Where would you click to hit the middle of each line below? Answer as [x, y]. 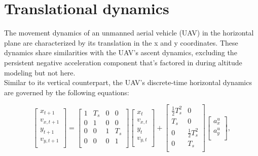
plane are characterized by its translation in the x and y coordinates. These [121, 42]
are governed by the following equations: [67, 92]
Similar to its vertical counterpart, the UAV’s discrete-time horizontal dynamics [128, 82]
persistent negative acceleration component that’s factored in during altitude [123, 62]
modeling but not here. [40, 72]
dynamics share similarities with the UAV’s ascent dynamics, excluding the [121, 52]
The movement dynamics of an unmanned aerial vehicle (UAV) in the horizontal [129, 33]
